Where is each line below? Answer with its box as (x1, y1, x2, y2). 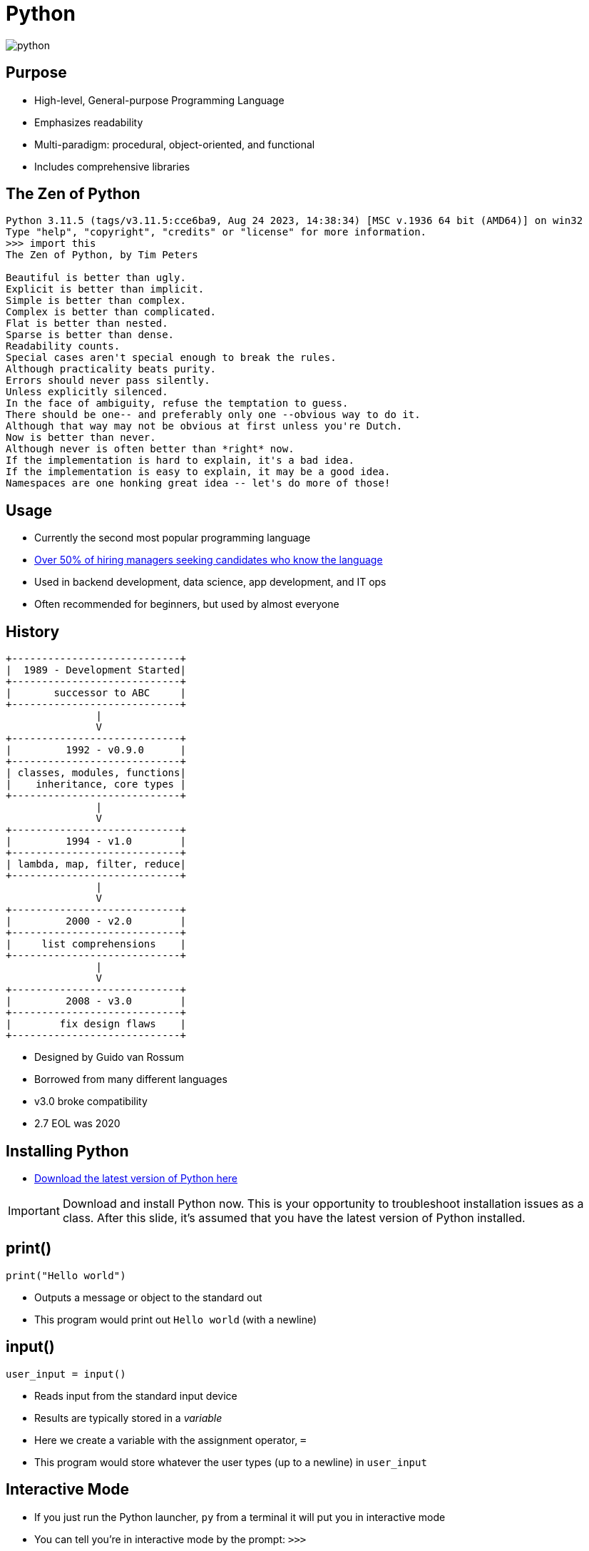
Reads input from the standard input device (34, 1389, 237, 1402)
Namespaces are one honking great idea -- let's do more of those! (6, 477, 391, 489)
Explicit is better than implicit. (6, 283, 205, 295)
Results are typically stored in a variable (34, 1411, 222, 1424)
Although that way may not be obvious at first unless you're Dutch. (6, 420, 403, 432)
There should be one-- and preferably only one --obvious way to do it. (6, 409, 421, 421)
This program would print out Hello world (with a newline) (34, 1313, 317, 1326)
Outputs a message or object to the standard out (34, 1291, 262, 1303)
